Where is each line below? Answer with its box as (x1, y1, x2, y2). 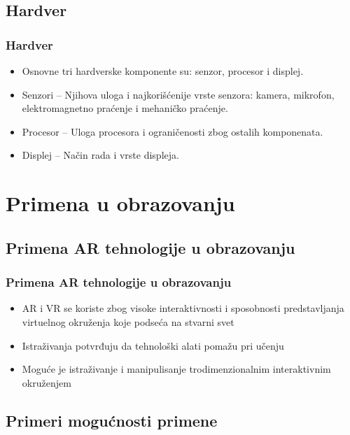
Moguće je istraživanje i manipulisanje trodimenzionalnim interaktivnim (22, 362, 331, 376)
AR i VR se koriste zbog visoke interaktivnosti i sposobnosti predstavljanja (22, 301, 344, 315)
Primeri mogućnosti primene (6, 409, 218, 431)
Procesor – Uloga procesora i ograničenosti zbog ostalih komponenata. (22, 124, 323, 138)
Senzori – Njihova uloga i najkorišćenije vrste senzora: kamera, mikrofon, (22, 87, 335, 101)
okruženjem (22, 375, 71, 390)
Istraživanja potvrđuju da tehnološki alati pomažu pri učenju (22, 338, 284, 352)
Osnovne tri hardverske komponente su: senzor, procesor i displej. (22, 64, 304, 78)
